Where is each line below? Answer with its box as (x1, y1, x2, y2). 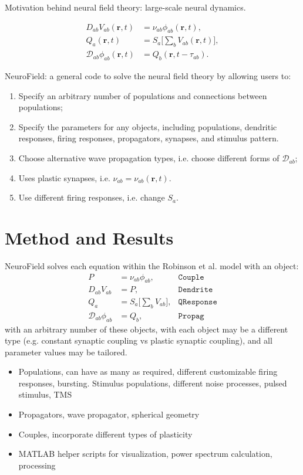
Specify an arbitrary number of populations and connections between (18, 89, 267, 101)
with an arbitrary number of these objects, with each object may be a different (5, 323, 288, 335)
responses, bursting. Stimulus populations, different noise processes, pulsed (18, 376, 287, 389)
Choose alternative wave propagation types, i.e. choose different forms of (18, 152, 280, 164)
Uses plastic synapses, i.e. (18, 171, 110, 184)
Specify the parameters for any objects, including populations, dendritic (18, 120, 277, 133)
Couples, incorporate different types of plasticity (18, 428, 193, 440)
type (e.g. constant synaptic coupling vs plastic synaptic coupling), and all (5, 334, 272, 347)
